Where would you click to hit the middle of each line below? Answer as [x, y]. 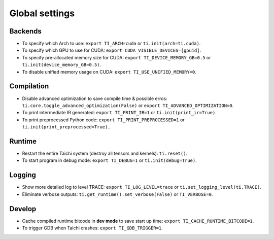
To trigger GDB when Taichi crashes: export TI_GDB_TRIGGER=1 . [93, 228]
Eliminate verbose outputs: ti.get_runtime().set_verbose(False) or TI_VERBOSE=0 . [117, 194]
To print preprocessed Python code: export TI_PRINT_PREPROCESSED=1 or [103, 120]
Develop [23, 209]
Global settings [42, 13]
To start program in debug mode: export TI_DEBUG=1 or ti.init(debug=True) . [110, 160]
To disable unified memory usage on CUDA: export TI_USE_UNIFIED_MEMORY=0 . [109, 72]
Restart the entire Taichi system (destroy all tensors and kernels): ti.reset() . [105, 153]
